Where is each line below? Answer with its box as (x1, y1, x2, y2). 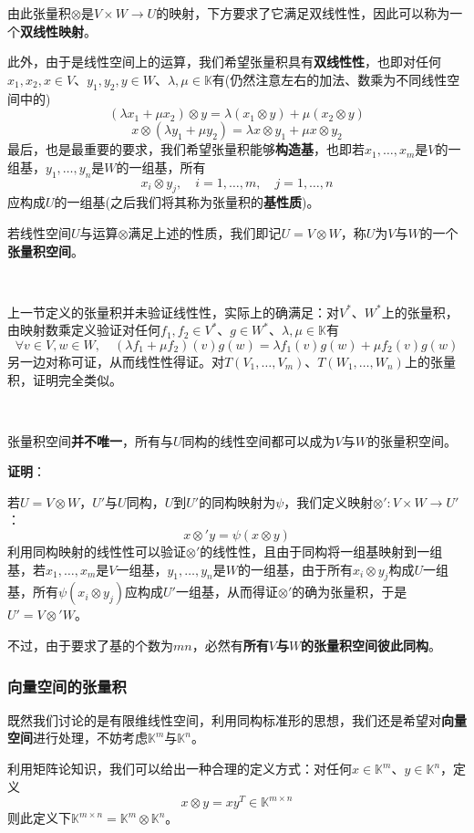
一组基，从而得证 (175, 582, 278, 601)
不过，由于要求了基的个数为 (7, 636, 173, 655)
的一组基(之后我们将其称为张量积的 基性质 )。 (54, 193, 320, 212)
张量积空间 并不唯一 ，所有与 (7, 431, 173, 450)
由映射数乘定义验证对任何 (7, 320, 160, 339)
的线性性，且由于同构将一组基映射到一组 (200, 542, 443, 561)
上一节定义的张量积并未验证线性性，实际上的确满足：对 (7, 302, 339, 321)
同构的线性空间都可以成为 (181, 431, 335, 450)
